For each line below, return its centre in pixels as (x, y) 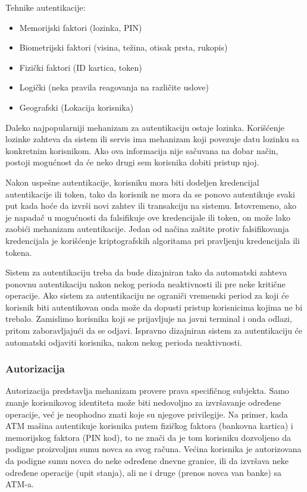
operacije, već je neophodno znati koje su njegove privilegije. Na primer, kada (147, 414)
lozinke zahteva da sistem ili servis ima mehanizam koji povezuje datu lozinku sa (152, 139)
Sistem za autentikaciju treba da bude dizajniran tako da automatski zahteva (146, 272)
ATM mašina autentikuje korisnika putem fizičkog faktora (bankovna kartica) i (149, 426)
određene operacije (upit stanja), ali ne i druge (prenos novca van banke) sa (143, 472)
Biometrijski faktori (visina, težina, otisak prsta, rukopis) (123, 47)
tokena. (19, 252)
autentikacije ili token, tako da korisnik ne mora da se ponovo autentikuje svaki (150, 194)
